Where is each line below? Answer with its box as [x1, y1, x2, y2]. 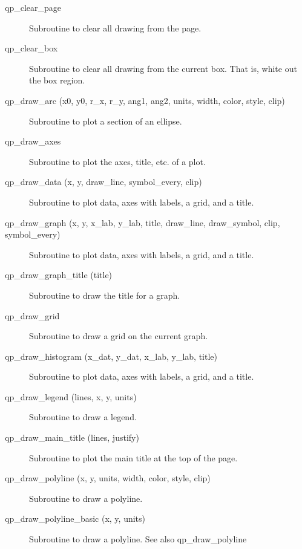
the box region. [29, 74, 85, 86]
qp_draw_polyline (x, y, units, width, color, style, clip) [5, 472, 211, 484]
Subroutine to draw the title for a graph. [29, 288, 180, 301]
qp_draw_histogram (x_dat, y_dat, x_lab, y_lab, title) [5, 349, 217, 362]
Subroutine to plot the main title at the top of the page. [29, 451, 238, 464]
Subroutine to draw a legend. [29, 411, 137, 423]
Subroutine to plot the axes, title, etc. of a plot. [29, 155, 206, 167]
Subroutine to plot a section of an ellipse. [29, 114, 182, 127]
